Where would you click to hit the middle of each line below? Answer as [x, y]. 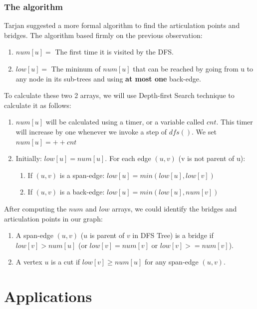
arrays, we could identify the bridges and [174, 208]
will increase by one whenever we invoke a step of [91, 131]
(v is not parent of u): [212, 158]
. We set [204, 131]
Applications [48, 296]
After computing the [35, 208]
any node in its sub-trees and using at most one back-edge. [108, 78]
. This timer [235, 122]
